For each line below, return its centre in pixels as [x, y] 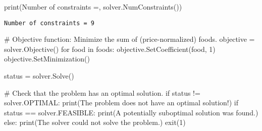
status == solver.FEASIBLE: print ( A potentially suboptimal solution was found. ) [131, 112]
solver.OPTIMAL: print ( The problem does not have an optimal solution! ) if [121, 103]
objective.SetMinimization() [47, 59]
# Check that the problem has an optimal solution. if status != [102, 92]
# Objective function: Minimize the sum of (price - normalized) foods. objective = [129, 39]
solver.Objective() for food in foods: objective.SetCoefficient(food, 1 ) [110, 49]
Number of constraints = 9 [49, 23]
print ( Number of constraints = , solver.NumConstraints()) [93, 7]
